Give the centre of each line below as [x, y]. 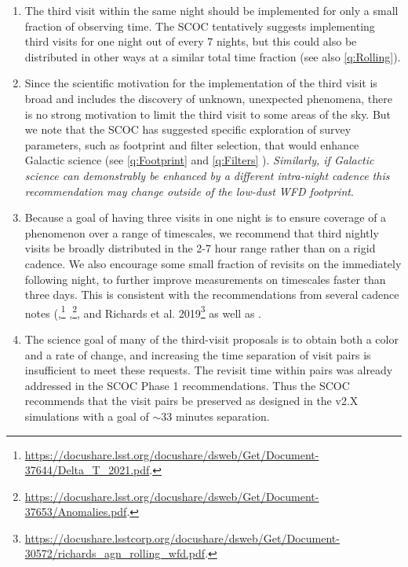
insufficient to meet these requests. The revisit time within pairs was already [209, 370]
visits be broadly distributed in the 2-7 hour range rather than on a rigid [200, 248]
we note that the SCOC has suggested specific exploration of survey [188, 129]
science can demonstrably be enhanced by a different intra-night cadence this [207, 175]
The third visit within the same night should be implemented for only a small [211, 10]
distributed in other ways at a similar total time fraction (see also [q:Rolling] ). [213, 56]
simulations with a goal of [87, 416]
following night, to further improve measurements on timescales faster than [205, 279]
